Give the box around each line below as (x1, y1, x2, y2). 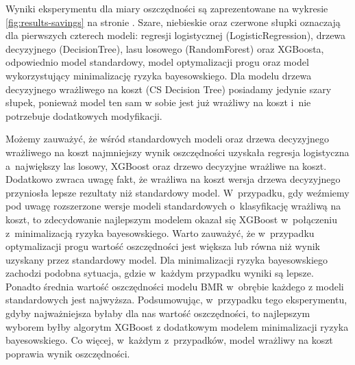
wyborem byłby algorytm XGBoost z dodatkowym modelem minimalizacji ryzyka (5, 319, 349, 333)
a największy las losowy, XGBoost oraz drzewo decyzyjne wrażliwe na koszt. (5, 158, 327, 173)
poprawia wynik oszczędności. (5, 346, 130, 360)
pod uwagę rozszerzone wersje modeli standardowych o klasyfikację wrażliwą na (5, 199, 341, 213)
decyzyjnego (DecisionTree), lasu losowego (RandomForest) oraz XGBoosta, (5, 41, 324, 55)
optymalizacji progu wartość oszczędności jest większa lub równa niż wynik (5, 239, 320, 253)
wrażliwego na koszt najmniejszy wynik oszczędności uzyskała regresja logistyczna (5, 144, 350, 159)
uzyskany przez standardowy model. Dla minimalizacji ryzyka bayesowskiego (5, 252, 328, 266)
